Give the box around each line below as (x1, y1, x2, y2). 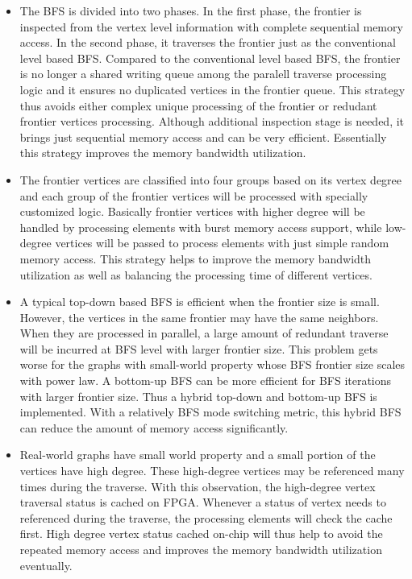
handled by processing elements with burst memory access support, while (19, 218, 382, 235)
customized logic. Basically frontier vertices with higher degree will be (19, 203, 365, 220)
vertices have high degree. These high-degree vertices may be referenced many (19, 462, 405, 479)
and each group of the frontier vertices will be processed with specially (19, 187, 368, 204)
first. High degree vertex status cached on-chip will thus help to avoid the (19, 525, 383, 542)
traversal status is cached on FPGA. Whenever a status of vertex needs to (19, 494, 386, 511)
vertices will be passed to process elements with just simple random (55, 234, 389, 251)
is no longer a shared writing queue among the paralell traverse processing (19, 65, 387, 82)
